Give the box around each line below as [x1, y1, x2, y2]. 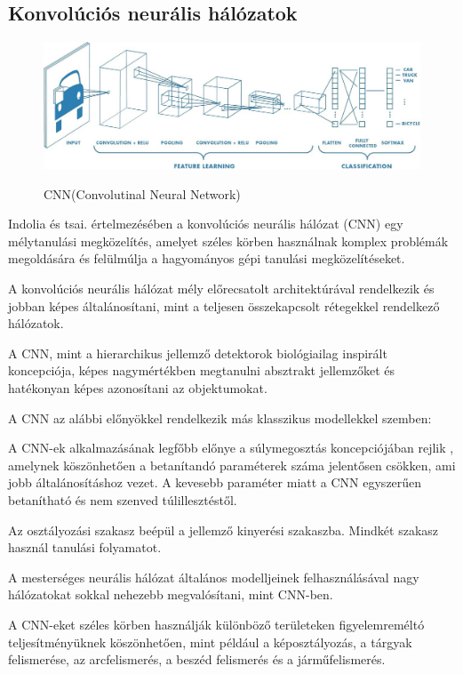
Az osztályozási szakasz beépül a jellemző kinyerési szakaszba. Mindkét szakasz [8, 520, 439, 539]
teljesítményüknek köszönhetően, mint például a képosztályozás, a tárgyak [8, 632, 412, 651]
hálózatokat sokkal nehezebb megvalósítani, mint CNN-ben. [8, 585, 333, 604]
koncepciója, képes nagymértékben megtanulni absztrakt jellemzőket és [8, 361, 395, 380]
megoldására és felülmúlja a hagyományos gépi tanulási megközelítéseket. [8, 249, 405, 268]
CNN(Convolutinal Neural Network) [44, 184, 241, 203]
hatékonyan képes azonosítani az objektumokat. [8, 378, 267, 397]
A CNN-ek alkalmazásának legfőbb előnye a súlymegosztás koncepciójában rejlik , [8, 438, 454, 457]
